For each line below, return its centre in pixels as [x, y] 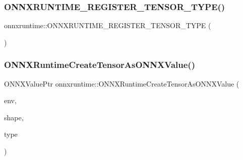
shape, [14, 117]
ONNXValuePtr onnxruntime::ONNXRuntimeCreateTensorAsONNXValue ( [122, 83]
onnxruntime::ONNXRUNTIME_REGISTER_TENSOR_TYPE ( [108, 25]
